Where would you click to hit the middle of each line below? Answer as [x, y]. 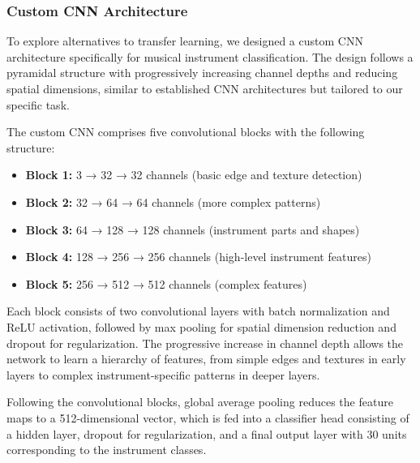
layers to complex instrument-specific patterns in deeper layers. [163, 374]
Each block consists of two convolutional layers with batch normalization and [198, 311]
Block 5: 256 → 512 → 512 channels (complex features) [166, 283]
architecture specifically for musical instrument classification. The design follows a [210, 56]
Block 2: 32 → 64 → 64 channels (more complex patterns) [173, 201]
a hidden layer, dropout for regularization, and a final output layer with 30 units [207, 433]
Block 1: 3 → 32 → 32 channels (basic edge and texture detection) [194, 175]
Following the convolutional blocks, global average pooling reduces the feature [200, 402]
